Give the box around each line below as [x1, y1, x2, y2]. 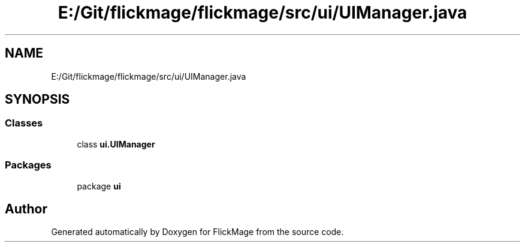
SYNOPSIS [5, 92, 70, 107]
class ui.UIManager [77, 138, 155, 149]
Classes [5, 117, 43, 129]
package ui [77, 180, 121, 191]
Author [5, 201, 47, 216]
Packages [5, 159, 52, 171]
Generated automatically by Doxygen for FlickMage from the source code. [51, 227, 344, 237]
